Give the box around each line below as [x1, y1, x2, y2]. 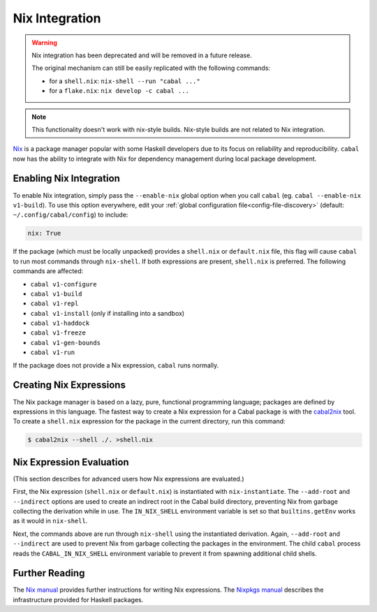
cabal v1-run [30, 349, 75, 356]
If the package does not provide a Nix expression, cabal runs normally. [13, 360, 219, 370]
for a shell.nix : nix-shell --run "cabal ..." [49, 77, 200, 85]
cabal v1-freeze [30, 329, 87, 337]
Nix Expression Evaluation [13, 456, 129, 468]
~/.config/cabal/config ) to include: [13, 210, 128, 219]
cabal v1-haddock [30, 319, 90, 328]
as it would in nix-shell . [13, 517, 88, 525]
